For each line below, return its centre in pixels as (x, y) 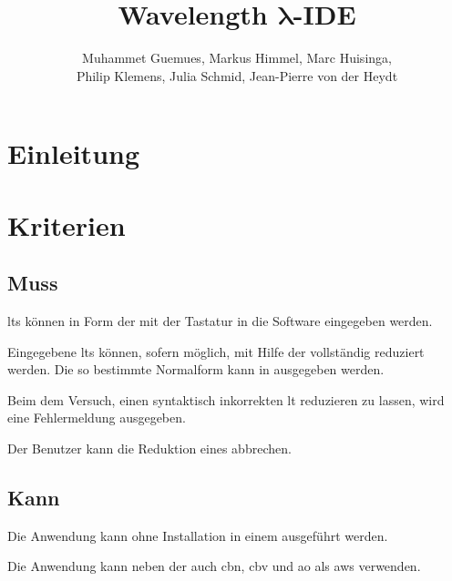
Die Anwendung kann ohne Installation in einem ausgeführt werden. (198, 535)
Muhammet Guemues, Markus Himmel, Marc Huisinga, (237, 58)
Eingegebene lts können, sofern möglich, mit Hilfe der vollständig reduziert (216, 351)
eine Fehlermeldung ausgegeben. (97, 418)
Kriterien (67, 224)
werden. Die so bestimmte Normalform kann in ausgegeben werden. (196, 369)
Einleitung (74, 153)
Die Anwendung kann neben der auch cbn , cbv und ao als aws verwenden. (214, 566)
